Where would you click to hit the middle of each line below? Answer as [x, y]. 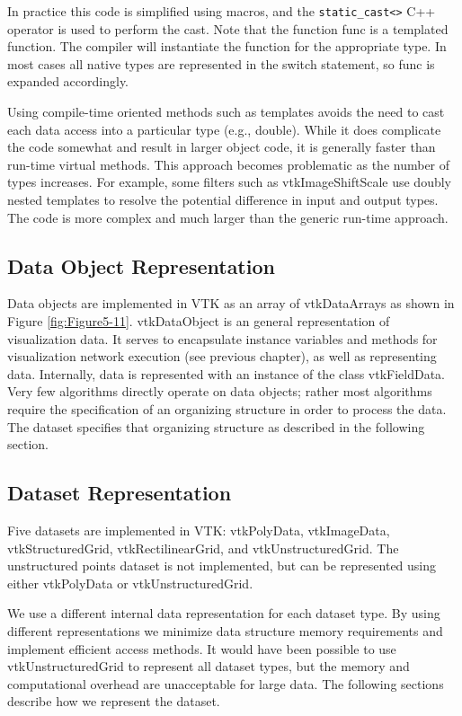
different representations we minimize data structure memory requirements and [225, 630]
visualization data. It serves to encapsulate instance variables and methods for [222, 338]
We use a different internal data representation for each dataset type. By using [224, 613]
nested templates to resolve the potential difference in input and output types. [223, 199]
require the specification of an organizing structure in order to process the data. [227, 408]
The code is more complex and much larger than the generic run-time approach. [228, 217]
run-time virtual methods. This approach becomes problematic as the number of [229, 164]
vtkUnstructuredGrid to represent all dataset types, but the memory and [209, 666]
